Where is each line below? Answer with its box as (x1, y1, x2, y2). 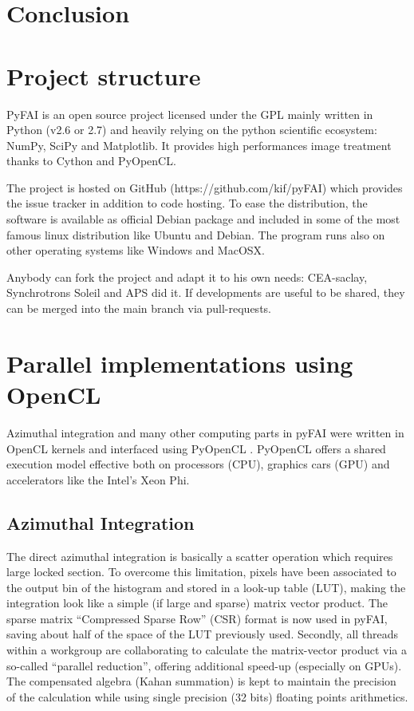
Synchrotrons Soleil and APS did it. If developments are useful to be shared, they (6, 284, 405, 301)
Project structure (6, 59, 201, 92)
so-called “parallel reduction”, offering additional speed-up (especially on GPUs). (6, 657, 402, 673)
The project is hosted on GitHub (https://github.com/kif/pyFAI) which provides (6, 179, 403, 196)
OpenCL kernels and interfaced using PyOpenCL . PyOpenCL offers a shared (6, 440, 386, 456)
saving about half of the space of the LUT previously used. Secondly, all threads (6, 626, 399, 642)
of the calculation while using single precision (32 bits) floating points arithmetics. (6, 688, 408, 705)
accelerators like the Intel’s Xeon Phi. (6, 471, 190, 488)
